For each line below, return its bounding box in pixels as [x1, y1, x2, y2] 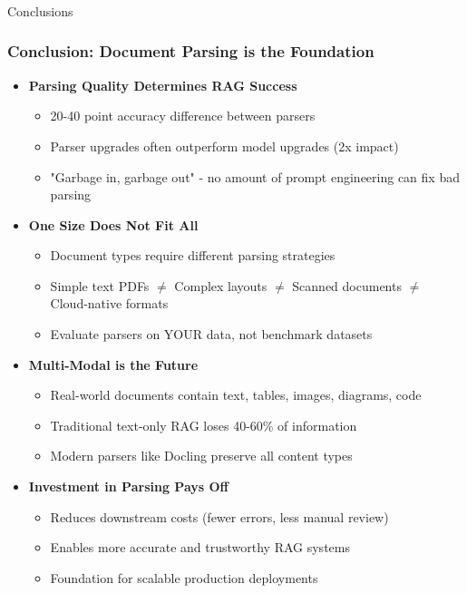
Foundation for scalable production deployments [50, 568, 318, 587]
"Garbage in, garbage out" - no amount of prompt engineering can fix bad [50, 167, 460, 186]
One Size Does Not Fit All [28, 215, 199, 234]
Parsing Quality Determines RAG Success [28, 75, 297, 94]
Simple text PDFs [50, 276, 150, 295]
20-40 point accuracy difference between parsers [50, 106, 316, 125]
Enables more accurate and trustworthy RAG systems [50, 538, 350, 557]
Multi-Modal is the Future [28, 355, 199, 374]
